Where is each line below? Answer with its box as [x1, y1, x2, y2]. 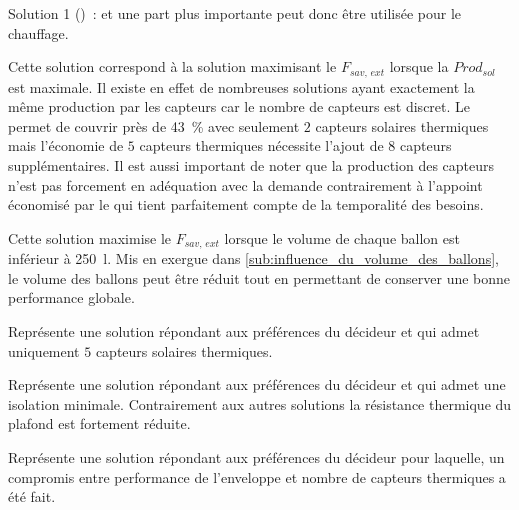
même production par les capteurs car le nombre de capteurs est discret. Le [8, 96, 471, 117]
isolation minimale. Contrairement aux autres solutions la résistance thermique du [8, 393, 512, 414]
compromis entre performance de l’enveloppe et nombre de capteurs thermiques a [8, 466, 506, 487]
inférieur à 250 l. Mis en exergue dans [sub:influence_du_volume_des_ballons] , [8, 248, 499, 269]
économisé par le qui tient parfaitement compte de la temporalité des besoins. [8, 194, 484, 215]
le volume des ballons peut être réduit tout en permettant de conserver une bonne [8, 267, 511, 288]
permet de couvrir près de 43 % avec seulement [8, 115, 300, 136]
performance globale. [8, 287, 135, 308]
